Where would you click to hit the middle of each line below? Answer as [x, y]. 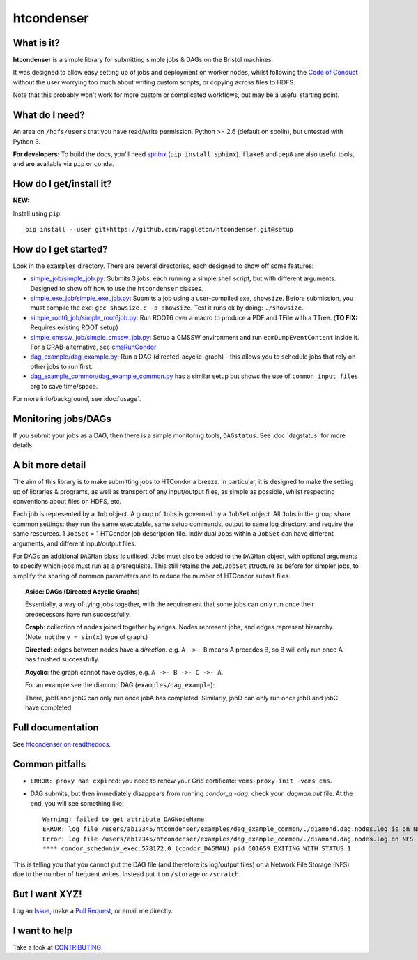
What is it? [37, 43]
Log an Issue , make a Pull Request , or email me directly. [93, 910]
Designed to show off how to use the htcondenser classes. [117, 288]
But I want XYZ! [48, 894]
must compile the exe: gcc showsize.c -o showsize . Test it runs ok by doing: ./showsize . [167, 308]
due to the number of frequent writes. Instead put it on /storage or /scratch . [127, 874]
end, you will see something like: [77, 803]
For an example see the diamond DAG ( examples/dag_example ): [120, 685]
